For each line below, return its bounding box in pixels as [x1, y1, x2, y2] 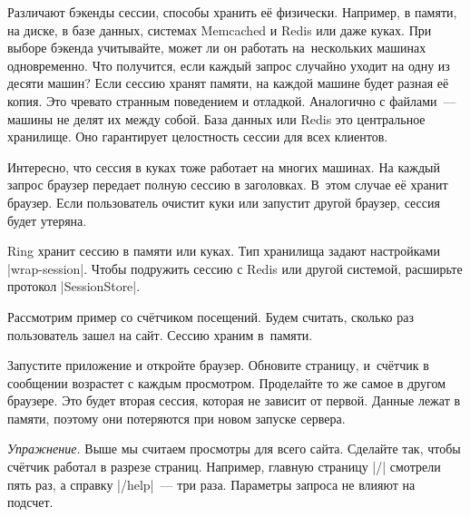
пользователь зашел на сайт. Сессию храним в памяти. [7, 325, 313, 344]
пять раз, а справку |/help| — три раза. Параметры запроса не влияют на [7, 474, 416, 493]
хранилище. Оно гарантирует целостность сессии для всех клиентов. [7, 127, 388, 146]
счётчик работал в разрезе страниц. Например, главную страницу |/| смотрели [7, 457, 441, 476]
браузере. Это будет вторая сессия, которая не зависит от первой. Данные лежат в [7, 391, 461, 410]
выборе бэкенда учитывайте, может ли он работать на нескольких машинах [7, 38, 426, 57]
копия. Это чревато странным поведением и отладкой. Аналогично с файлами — [7, 91, 456, 110]
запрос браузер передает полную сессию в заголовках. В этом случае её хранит [7, 175, 448, 194]
